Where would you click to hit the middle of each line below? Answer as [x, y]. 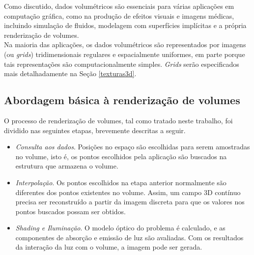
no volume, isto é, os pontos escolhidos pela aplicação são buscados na [121, 156]
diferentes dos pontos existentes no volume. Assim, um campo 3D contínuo [128, 192]
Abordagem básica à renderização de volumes [122, 100]
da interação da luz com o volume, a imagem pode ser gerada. [109, 247]
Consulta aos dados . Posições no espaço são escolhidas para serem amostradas [133, 147]
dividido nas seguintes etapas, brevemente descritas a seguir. [95, 130]
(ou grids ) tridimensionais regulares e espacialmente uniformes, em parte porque [125, 54]
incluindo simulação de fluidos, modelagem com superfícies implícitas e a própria [125, 25]
